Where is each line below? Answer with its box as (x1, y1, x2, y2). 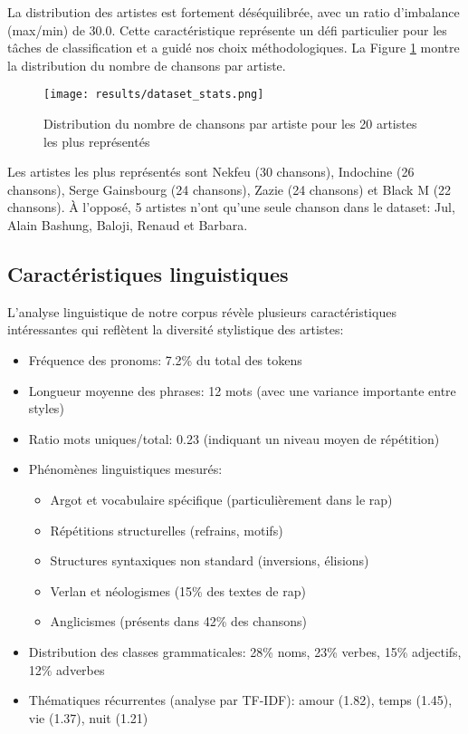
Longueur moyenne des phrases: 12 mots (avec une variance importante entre (28, 381, 456, 400)
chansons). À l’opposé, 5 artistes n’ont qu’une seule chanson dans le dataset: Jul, (7, 198, 455, 217)
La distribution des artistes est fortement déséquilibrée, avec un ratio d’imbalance (7, 3, 460, 21)
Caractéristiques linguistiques (7, 259, 289, 287)
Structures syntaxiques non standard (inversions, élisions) (50, 551, 369, 570)
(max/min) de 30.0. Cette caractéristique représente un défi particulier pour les (7, 20, 447, 39)
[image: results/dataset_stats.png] (43, 88, 264, 101)
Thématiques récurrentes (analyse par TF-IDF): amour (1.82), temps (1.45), (28, 691, 453, 710)
